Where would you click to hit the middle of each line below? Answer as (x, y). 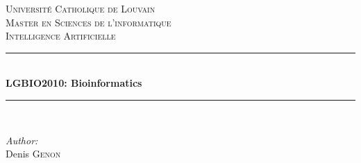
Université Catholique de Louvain (81, 8)
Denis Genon (33, 154)
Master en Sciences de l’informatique (89, 22)
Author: (22, 140)
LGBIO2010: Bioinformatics (74, 83)
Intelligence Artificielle (61, 36)
